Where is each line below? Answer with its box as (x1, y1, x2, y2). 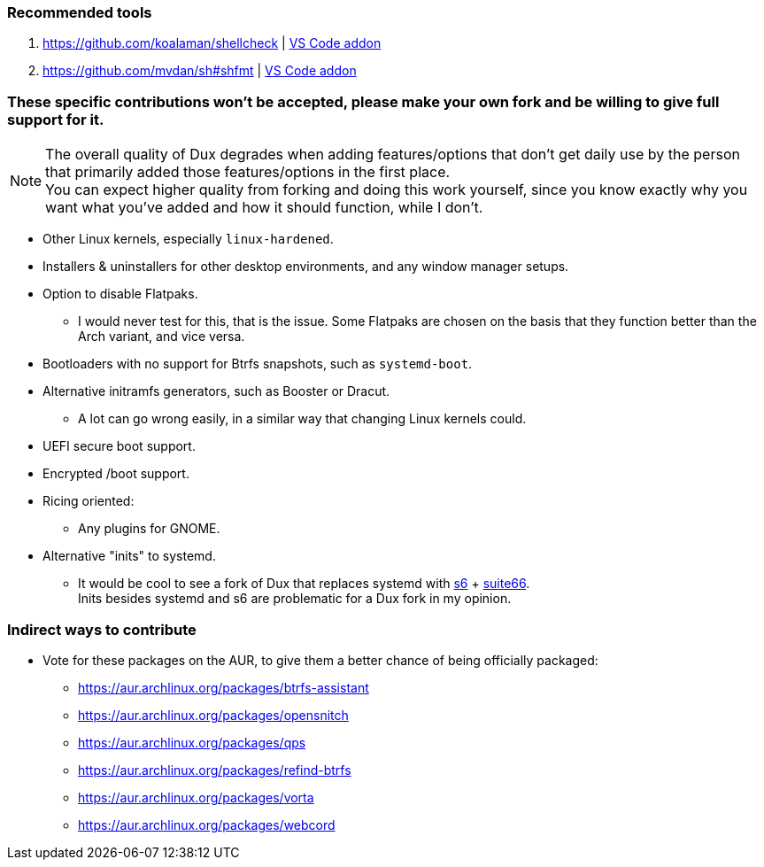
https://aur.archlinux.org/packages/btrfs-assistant (78, 679, 369, 695)
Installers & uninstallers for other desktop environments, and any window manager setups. (42, 259, 569, 275)
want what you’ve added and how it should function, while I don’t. (45, 198, 483, 217)
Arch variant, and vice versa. (78, 329, 245, 344)
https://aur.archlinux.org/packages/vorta (78, 789, 314, 805)
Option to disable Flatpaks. (42, 286, 198, 302)
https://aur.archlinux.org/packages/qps (78, 734, 306, 750)
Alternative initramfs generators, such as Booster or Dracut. (42, 383, 390, 399)
